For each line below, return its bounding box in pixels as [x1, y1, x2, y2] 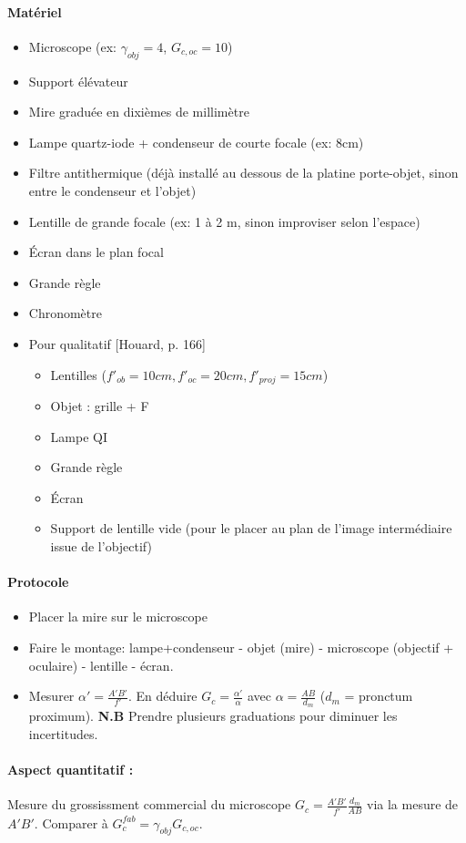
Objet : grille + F [50, 396, 149, 415]
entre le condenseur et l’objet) [28, 180, 197, 200]
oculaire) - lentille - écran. [28, 655, 174, 674]
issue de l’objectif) [50, 536, 152, 555]
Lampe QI [50, 427, 108, 446]
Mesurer [28, 686, 75, 705]
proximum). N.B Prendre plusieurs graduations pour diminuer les [28, 706, 398, 725]
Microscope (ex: [28, 36, 116, 56]
